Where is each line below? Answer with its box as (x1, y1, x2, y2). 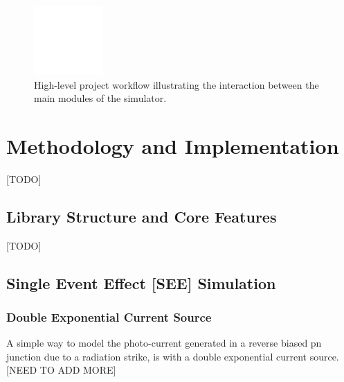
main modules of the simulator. (34, 91, 167, 105)
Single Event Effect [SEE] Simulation (6, 272, 276, 293)
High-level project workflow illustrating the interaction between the (34, 77, 319, 92)
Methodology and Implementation (6, 131, 339, 159)
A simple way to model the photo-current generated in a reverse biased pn (6, 336, 322, 350)
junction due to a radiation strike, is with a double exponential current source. (6, 349, 339, 363)
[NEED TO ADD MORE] (6, 363, 116, 377)
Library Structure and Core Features (6, 205, 277, 227)
